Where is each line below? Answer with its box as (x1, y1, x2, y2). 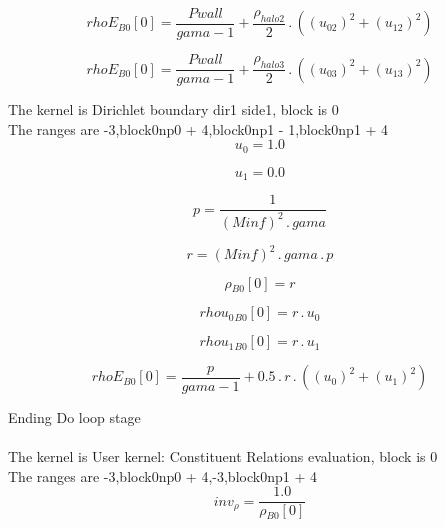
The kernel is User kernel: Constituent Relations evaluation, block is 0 (8, 445, 438, 466)
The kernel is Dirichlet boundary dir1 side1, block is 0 (8, 99, 339, 120)
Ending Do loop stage (8, 406, 141, 427)
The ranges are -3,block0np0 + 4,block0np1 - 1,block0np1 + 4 (8, 118, 389, 139)
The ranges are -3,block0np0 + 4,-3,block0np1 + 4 (8, 465, 317, 486)
